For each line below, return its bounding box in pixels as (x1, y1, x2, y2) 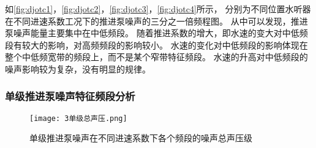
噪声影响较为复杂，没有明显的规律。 (5, 62, 151, 75)
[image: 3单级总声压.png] (29, 114, 127, 123)
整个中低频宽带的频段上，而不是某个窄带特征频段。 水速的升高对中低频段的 (5, 50, 308, 63)
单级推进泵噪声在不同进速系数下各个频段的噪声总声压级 (29, 131, 252, 144)
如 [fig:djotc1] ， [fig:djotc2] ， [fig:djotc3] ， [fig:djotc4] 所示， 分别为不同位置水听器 (5, 2, 311, 15)
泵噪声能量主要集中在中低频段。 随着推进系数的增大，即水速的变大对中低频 (5, 26, 308, 39)
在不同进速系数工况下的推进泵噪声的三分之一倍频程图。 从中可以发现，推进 (5, 14, 308, 27)
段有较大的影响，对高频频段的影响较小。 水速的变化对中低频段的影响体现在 (5, 38, 308, 51)
